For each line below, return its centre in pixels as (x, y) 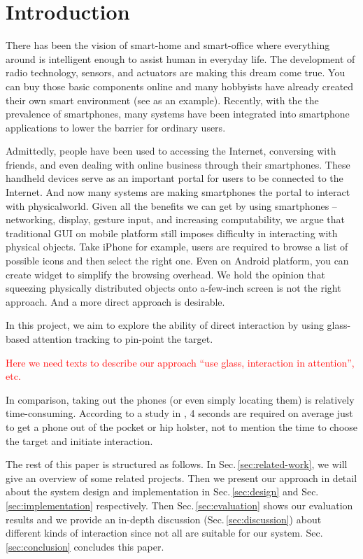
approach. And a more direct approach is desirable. (115, 301)
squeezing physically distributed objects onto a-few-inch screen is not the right (173, 288)
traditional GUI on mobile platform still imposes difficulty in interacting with (172, 233)
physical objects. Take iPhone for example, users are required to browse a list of (177, 247)
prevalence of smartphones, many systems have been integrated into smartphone (178, 114)
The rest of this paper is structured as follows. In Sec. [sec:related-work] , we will (177, 464)
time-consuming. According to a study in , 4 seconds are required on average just (179, 413)
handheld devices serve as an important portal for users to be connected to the (175, 178)
